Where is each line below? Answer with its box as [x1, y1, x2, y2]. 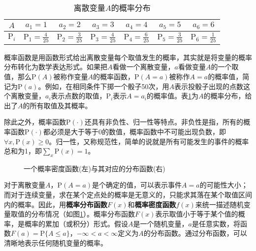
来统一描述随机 [195, 199, 244, 209]
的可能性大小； [199, 180, 248, 190]
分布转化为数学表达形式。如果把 [4, 62, 107, 72]
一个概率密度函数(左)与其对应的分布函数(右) [24, 163, 165, 173]
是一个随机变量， [133, 218, 189, 228]
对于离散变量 [4, 180, 45, 190]
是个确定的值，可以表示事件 [92, 180, 182, 190]
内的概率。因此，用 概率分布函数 [4, 199, 107, 209]
